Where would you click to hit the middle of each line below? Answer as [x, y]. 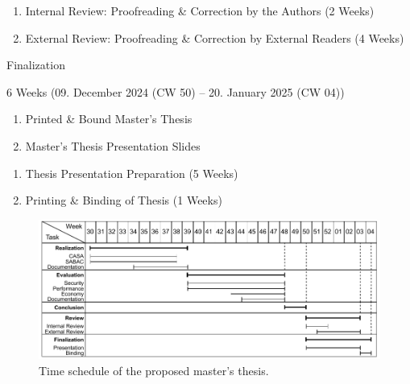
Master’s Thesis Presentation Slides [113, 145]
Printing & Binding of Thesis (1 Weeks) [124, 200]
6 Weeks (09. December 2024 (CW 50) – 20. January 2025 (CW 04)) [176, 91]
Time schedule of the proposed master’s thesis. [154, 370]
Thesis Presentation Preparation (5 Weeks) [132, 173]
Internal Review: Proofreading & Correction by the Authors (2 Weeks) [200, 10]
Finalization [36, 65]
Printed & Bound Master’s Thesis [109, 119]
